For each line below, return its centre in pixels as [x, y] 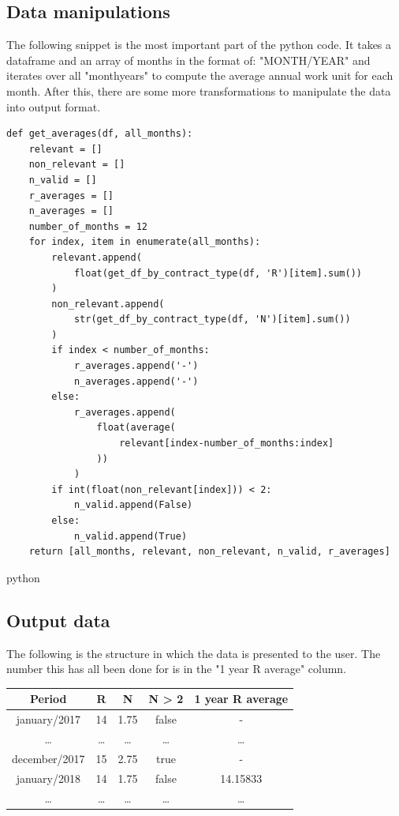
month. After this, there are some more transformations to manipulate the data [199, 90]
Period [48, 699]
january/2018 [48, 778]
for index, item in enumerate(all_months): [145, 242]
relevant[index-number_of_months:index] [227, 444]
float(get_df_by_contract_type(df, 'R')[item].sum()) [218, 273]
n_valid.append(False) [133, 505]
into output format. [54, 106]
